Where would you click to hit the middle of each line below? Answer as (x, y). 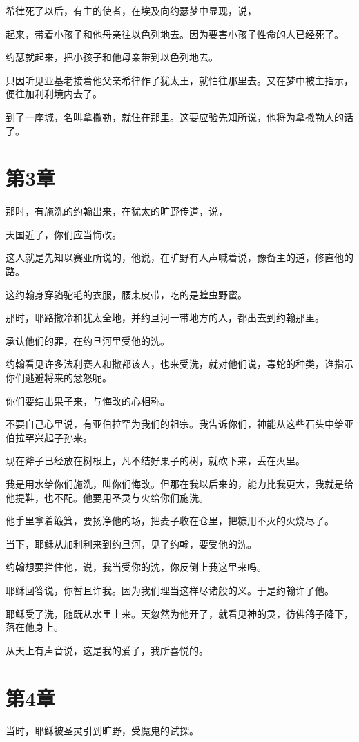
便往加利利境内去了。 (54, 94)
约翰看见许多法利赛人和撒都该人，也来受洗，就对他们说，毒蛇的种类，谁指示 (179, 364)
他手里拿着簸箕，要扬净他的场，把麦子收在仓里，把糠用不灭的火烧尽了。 (170, 521)
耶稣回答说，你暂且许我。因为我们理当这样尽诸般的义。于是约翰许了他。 (170, 590)
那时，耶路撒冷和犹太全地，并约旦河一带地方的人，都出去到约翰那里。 (165, 317)
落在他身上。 (35, 627)
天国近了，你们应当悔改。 (64, 234)
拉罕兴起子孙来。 (54, 437)
